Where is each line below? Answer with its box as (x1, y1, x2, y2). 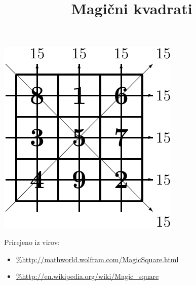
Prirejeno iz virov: (4, 236, 60, 247)
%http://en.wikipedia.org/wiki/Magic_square (16, 271, 159, 281)
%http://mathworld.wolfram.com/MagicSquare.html (16, 254, 179, 264)
